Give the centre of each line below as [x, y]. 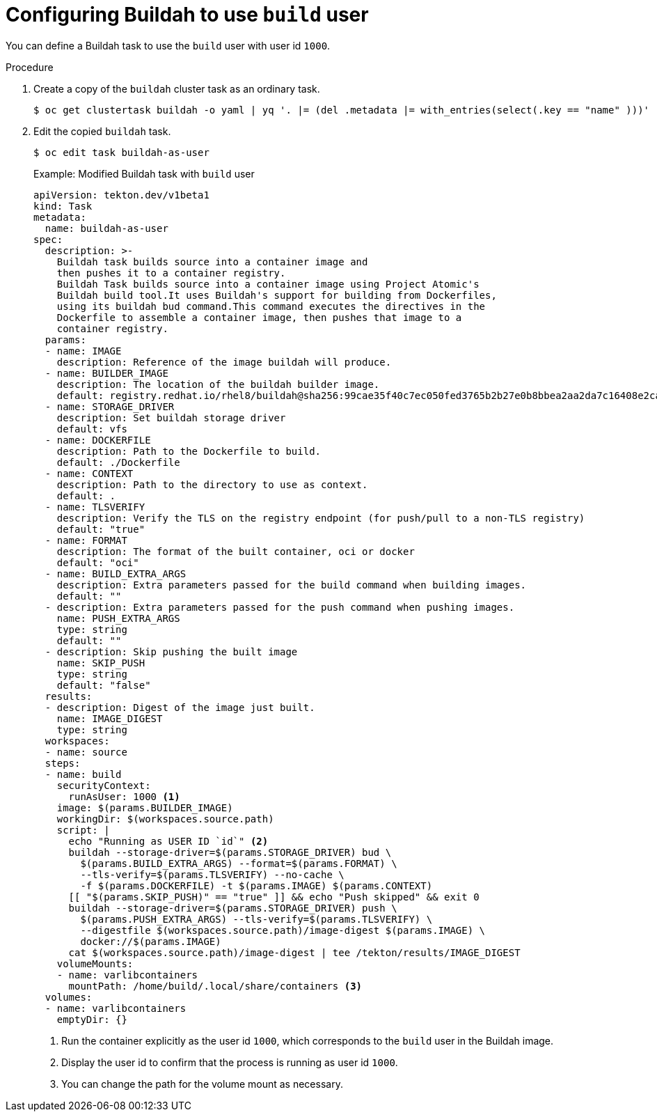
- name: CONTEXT [89, 473]
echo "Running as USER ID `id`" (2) [168, 841]
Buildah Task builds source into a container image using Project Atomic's [268, 284]
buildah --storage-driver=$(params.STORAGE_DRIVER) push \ [233, 908]
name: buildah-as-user [106, 228]
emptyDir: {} [92, 1019]
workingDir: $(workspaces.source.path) [165, 819]
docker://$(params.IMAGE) [151, 941]
